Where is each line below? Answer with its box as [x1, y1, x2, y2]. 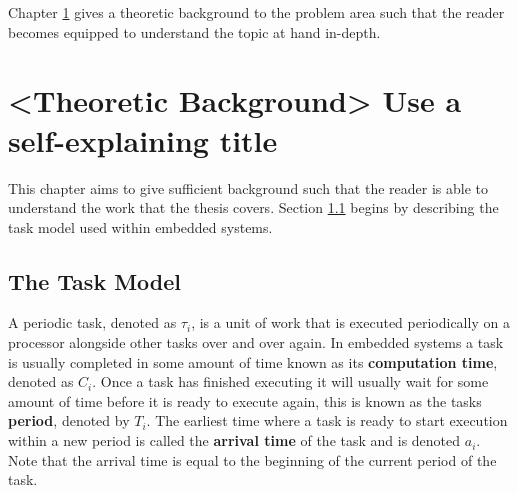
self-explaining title [8, 119, 278, 160]
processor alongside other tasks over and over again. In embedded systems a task [8, 332, 504, 353]
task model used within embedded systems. [8, 216, 273, 237]
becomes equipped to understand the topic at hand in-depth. [8, 21, 381, 42]
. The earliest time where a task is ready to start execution [146, 410, 508, 431]
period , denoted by [8, 410, 130, 431]
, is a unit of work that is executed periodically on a [191, 312, 510, 333]
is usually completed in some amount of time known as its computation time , [8, 351, 498, 372]
